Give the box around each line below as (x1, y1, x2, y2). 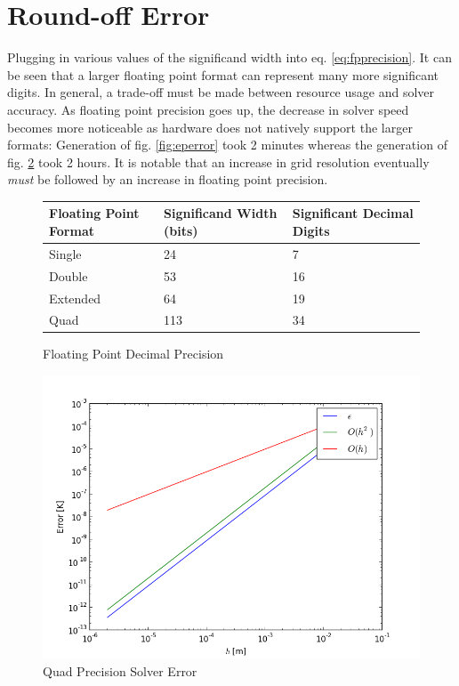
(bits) (164, 221, 198, 239)
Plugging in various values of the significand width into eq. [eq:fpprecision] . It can (7, 48, 452, 67)
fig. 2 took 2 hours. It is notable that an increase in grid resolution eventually (7, 152, 430, 171)
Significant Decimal (292, 204, 414, 222)
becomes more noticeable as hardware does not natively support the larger (7, 117, 413, 136)
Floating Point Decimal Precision (43, 344, 224, 363)
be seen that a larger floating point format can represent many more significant (7, 65, 439, 84)
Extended (49, 288, 101, 307)
